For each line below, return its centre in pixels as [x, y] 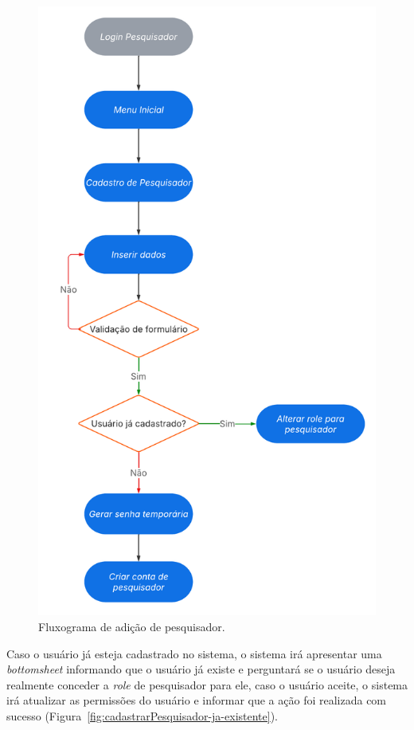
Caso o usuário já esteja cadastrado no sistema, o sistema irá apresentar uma [194, 653]
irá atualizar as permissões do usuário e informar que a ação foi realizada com [197, 700]
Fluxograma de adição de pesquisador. [132, 626]
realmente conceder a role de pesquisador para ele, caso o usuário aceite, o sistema [207, 684]
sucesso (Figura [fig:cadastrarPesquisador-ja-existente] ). [142, 715]
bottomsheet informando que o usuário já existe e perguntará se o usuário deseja [201, 669]
